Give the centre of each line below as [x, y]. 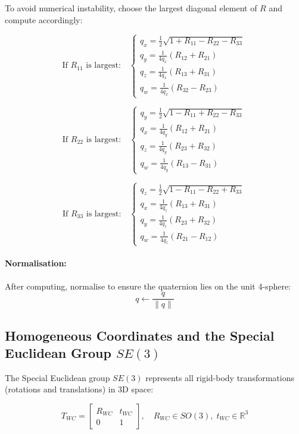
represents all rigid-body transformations [220, 377]
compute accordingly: [44, 19]
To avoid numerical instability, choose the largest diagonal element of [131, 8]
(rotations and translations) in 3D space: [79, 389]
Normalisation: [36, 263]
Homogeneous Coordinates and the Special [140, 335]
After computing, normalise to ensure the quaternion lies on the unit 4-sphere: [148, 286]
